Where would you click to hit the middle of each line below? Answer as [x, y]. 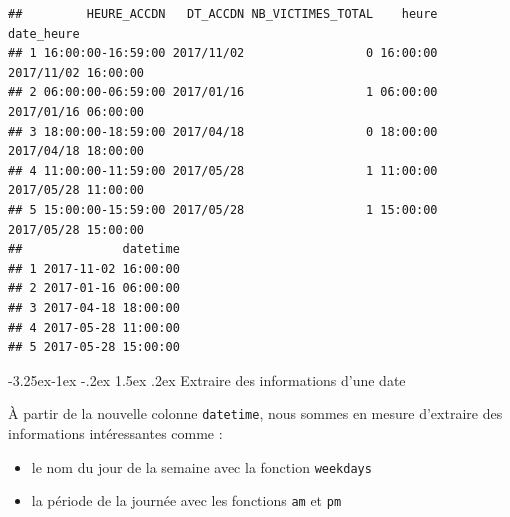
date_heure [44, 33]
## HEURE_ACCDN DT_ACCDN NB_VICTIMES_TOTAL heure [223, 14]
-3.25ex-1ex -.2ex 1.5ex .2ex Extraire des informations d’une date [207, 379]
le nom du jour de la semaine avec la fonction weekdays [201, 466]
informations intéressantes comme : [115, 432]
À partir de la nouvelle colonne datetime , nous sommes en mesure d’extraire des [255, 413]
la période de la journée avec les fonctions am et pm [186, 500]
